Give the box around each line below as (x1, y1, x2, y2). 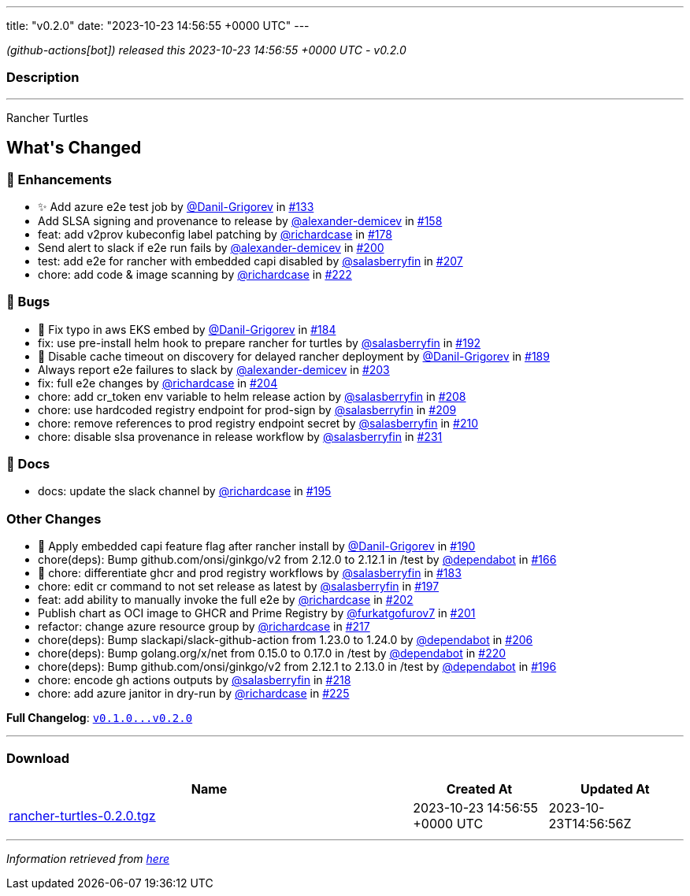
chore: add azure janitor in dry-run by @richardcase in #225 (38, 687, 350, 701)
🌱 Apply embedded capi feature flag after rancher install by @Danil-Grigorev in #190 (38, 539, 476, 554)
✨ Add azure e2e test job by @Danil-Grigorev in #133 (38, 199, 314, 213)
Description (6, 69, 80, 86)
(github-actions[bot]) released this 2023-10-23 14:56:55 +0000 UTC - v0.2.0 (6, 43, 406, 57)
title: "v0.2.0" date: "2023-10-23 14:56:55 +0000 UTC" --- (6, 19, 310, 32)
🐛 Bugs (6, 294, 50, 310)
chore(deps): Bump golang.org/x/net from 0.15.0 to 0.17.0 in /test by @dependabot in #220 (38, 646, 506, 661)
